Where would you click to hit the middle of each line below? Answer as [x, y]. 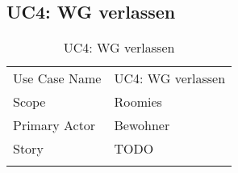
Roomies [138, 102]
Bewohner [142, 125]
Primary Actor [54, 125]
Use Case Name [57, 78]
